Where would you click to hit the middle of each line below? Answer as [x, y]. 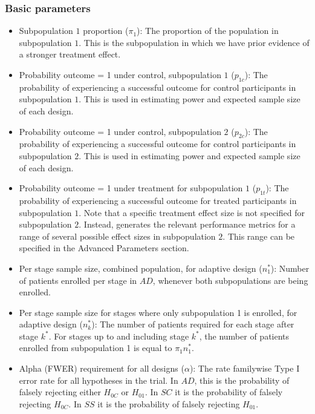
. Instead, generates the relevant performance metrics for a [187, 224]
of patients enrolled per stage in [78, 280]
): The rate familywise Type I [245, 368]
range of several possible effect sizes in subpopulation [117, 236]
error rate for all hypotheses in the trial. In [99, 380]
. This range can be [259, 236]
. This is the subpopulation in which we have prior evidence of [194, 42]
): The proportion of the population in [208, 31]
